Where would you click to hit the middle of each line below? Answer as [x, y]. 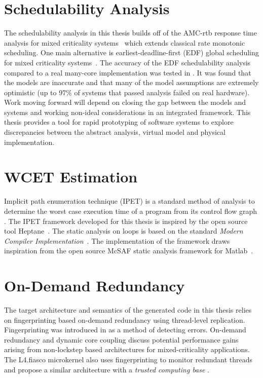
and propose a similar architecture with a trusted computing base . [107, 369]
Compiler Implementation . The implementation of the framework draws [117, 240]
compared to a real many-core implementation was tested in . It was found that [128, 72]
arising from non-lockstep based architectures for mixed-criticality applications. [127, 349]
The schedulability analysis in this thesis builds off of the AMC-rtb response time [130, 33]
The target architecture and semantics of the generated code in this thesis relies [128, 310]
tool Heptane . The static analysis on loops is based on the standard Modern [124, 231]
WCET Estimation [71, 177]
